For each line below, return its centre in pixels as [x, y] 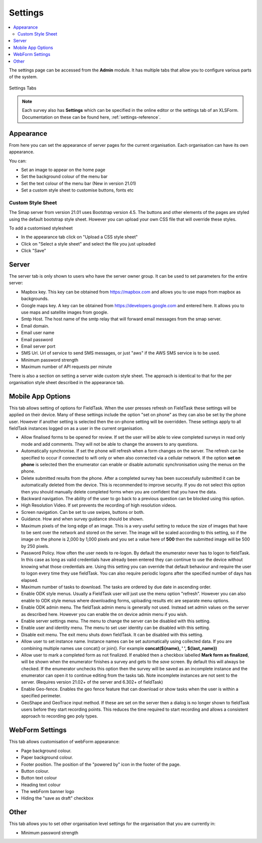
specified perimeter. [41, 696]
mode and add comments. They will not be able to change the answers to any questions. [110, 444]
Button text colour [39, 778]
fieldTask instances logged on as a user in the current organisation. [76, 428]
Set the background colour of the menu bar [64, 176]
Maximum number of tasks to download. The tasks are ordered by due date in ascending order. [116, 587]
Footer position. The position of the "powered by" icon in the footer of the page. [101, 764]
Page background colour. [46, 751]
